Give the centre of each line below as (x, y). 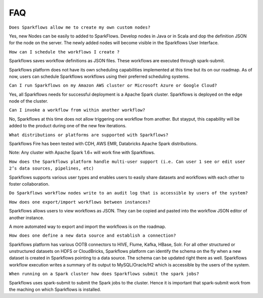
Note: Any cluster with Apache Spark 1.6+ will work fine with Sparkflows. (82, 153)
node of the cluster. (28, 101)
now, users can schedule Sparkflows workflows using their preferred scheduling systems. (99, 76)
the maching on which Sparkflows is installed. (55, 290)
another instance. (27, 218)
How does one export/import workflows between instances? (80, 202)
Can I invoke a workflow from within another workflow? (77, 110)
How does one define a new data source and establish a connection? (93, 236)
